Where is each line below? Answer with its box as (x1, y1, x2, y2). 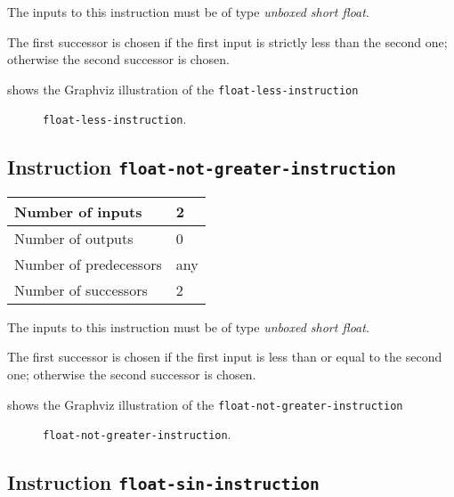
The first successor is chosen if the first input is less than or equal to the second (7, 347, 442, 366)
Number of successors (14, 279, 148, 300)
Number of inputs (14, 200, 142, 222)
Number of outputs (14, 227, 134, 248)
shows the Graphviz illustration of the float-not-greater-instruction (7, 395, 403, 413)
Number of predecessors (14, 253, 162, 274)
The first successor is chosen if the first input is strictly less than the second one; (7, 32, 448, 51)
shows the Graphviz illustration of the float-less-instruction (7, 79, 359, 98)
